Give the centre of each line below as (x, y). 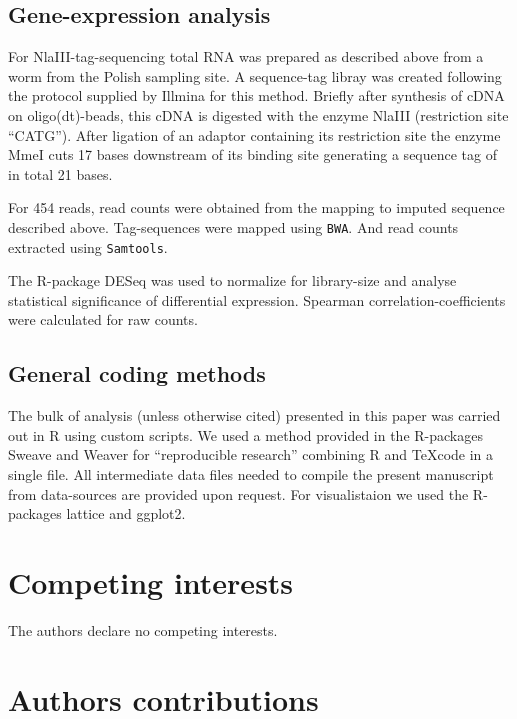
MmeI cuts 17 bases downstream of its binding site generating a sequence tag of (253, 154)
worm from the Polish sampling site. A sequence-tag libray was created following (255, 75)
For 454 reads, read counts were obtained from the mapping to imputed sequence (256, 207)
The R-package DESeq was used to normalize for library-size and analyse (232, 280)
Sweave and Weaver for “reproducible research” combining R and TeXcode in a (251, 454)
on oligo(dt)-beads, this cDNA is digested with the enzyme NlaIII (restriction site (258, 114)
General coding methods (137, 373)
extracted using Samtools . (88, 246)
